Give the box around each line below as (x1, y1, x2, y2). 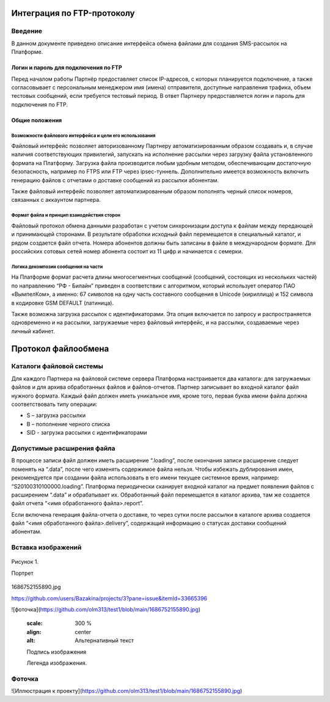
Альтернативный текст (75, 637, 134, 645)
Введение (11, 27, 43, 35)
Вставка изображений (11, 543, 82, 552)
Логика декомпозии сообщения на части (11, 264, 103, 270)
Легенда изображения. (26, 659, 87, 667)
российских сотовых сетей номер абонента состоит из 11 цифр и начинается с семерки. (11, 248, 243, 255)
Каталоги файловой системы (11, 362, 103, 371)
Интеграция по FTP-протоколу (11, 8, 135, 18)
